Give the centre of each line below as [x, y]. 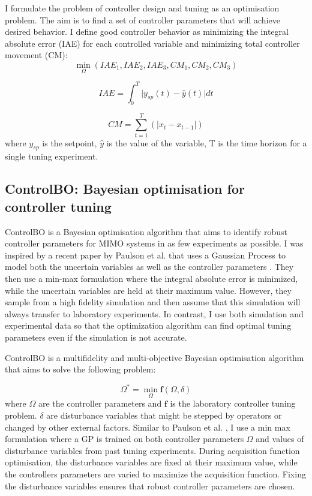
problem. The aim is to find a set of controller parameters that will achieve [142, 19]
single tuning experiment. [52, 156]
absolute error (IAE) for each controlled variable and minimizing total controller [152, 43]
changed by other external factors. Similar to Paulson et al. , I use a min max [148, 427]
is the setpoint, [70, 142]
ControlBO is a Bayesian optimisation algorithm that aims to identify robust [146, 231]
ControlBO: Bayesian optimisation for [125, 189]
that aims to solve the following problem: [80, 369]
